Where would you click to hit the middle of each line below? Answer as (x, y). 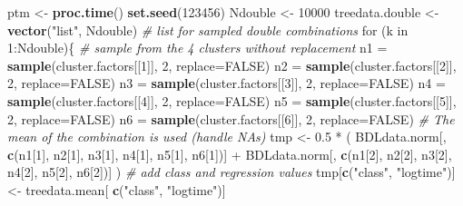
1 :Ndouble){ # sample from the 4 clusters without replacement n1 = (197, 48)
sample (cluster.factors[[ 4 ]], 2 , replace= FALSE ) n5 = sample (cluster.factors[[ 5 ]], (232, 100)
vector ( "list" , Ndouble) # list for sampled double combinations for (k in (208, 29)
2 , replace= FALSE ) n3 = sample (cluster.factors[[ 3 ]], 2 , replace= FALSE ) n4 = (227, 83)
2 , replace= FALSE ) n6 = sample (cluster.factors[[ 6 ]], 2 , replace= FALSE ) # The (231, 118)
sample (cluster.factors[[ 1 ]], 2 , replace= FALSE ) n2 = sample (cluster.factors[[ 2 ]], (232, 65)
